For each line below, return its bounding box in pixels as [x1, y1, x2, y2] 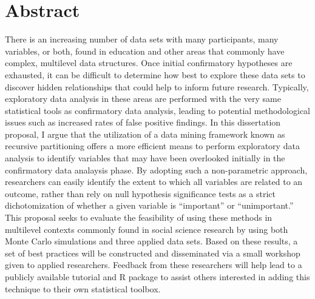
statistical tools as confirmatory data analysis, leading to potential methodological [5, 104, 311, 116]
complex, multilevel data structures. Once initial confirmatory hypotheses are [5, 56, 293, 69]
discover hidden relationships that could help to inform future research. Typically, [5, 80, 309, 93]
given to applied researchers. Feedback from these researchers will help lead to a [5, 258, 302, 271]
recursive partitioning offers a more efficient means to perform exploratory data [5, 139, 300, 152]
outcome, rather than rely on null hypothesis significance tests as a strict [5, 187, 276, 200]
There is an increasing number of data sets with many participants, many [5, 33, 279, 45]
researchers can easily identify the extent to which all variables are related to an [5, 175, 303, 188]
